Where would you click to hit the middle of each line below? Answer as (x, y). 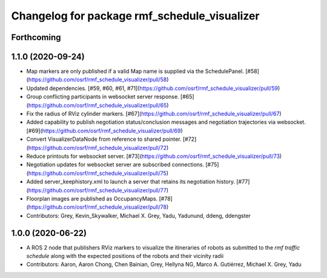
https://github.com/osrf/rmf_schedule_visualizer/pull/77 (97, 190)
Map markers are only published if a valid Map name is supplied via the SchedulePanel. (135, 71)
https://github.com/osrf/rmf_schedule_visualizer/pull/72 (97, 147)
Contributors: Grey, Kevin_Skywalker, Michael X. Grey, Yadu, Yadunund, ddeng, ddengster (139, 215)
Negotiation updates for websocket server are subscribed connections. (115, 164)
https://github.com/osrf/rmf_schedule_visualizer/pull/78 (97, 207)
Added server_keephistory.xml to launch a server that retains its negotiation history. (131, 181)
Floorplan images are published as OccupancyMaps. (92, 198)
